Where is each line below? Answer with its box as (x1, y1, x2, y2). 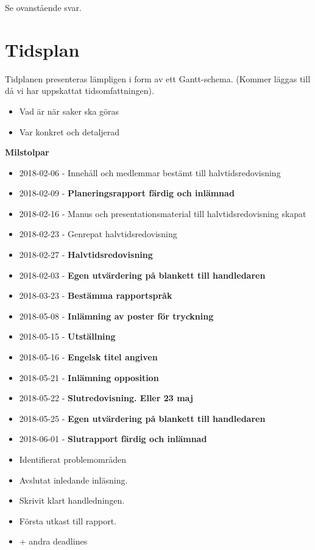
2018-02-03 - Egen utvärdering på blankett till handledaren (19, 268, 266, 281)
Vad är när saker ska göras (19, 104, 119, 117)
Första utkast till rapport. (19, 514, 117, 527)
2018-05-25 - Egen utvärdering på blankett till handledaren (19, 412, 266, 424)
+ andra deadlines (19, 535, 88, 548)
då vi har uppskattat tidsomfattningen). (5, 84, 154, 97)
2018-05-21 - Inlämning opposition (19, 371, 159, 384)
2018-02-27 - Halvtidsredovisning (19, 248, 153, 261)
